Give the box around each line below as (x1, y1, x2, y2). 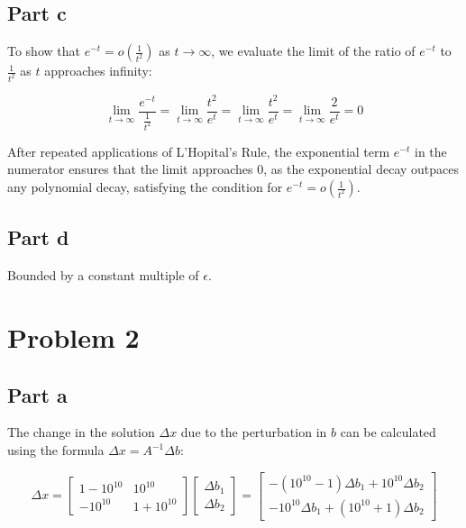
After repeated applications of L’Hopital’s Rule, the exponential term (7, 141, 390, 160)
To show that (7, 41, 80, 60)
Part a (7, 380, 68, 408)
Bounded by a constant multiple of (7, 266, 199, 285)
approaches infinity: (44, 61, 152, 80)
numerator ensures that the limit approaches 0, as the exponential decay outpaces (7, 159, 460, 178)
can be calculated (340, 423, 436, 442)
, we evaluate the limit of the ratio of (211, 41, 416, 60)
